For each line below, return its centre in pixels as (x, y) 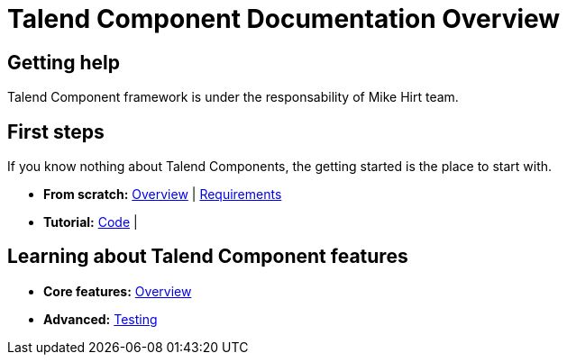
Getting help (64, 62)
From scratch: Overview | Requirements (163, 195)
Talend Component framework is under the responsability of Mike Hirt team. (233, 97)
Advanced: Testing (101, 319)
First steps (56, 131)
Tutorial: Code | (91, 222)
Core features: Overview (118, 291)
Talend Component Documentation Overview (284, 19)
